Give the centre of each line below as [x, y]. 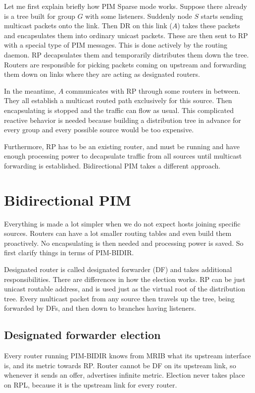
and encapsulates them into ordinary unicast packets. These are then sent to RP [126, 35]
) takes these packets [209, 26]
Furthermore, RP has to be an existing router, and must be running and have [122, 146]
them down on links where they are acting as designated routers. [102, 74]
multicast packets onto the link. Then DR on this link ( [88, 26]
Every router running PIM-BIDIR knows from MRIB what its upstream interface [127, 356]
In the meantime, [30, 90]
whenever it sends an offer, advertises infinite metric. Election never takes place [125, 375]
